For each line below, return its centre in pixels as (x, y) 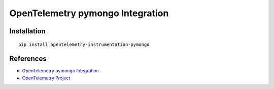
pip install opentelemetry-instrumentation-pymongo (84, 45)
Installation (27, 31)
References (28, 59)
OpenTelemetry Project (46, 78)
